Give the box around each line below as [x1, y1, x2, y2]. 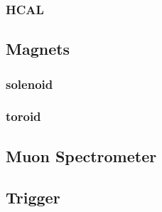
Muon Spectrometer [6, 144, 157, 166]
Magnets [6, 38, 70, 60]
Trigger [6, 186, 60, 208]
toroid [6, 107, 41, 125]
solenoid [6, 75, 53, 92]
